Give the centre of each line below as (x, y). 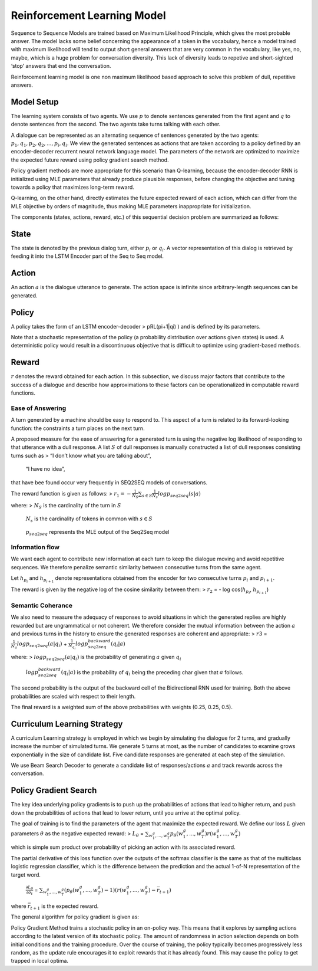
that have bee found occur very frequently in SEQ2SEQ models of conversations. (109, 482)
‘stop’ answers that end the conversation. (61, 66)
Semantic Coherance (42, 605)
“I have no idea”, (45, 469)
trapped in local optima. (40, 961)
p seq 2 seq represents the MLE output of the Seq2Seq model (97, 533)
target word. (26, 875)
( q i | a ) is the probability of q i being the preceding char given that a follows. (152, 673)
